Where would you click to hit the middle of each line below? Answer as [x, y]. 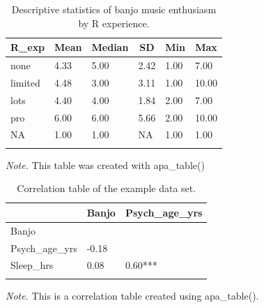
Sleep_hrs [32, 265]
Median [110, 47]
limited [25, 82]
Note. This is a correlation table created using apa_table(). [132, 295]
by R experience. [114, 23]
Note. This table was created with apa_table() [105, 164]
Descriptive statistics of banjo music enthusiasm [114, 9]
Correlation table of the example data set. [107, 188]
